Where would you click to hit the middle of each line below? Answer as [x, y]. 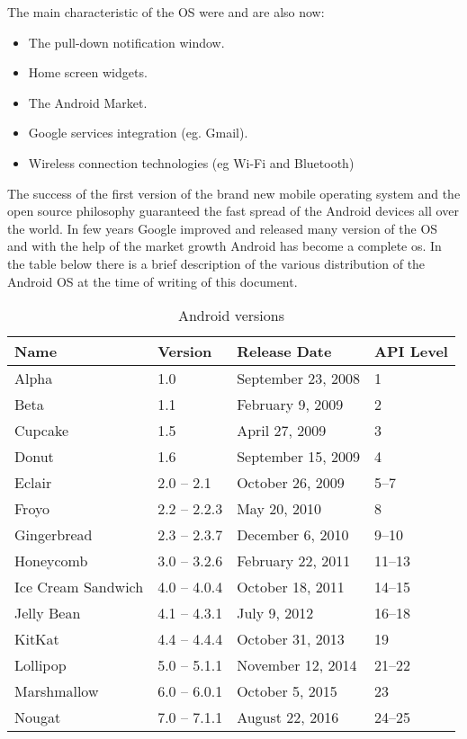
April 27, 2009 [282, 431]
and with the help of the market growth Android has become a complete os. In [225, 246]
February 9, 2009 [290, 405]
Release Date [284, 352]
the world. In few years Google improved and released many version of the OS [223, 228]
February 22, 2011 [294, 561]
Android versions [231, 316]
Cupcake [42, 431]
